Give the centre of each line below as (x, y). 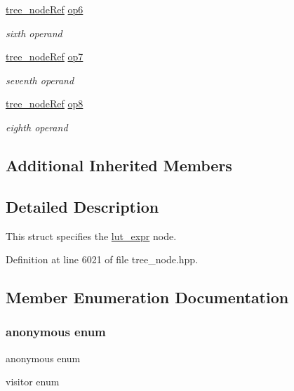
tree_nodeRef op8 (45, 104)
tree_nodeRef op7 (45, 57)
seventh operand (40, 80)
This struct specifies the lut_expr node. (91, 236)
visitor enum (33, 382)
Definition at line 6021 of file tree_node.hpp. (102, 259)
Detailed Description (82, 206)
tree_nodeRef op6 (45, 9)
